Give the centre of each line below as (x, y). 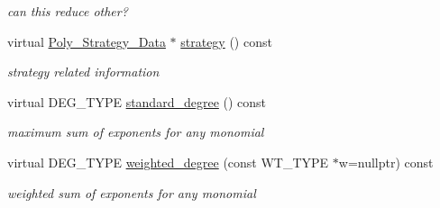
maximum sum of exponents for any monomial (136, 132)
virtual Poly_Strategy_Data (87, 41)
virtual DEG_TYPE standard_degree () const (137, 101)
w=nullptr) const (386, 162)
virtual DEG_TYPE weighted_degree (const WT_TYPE (168, 162)
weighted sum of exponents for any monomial (132, 192)
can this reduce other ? (68, 11)
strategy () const (226, 41)
